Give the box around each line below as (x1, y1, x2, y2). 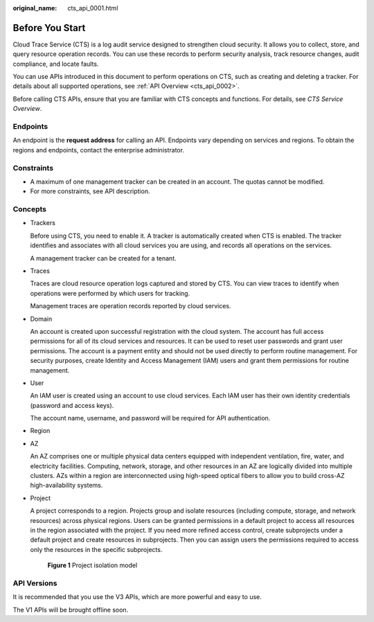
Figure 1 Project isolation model (47, 561, 138, 569)
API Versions (12, 578, 57, 588)
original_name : (12, 4, 57, 12)
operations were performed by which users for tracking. (30, 289, 190, 297)
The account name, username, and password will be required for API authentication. (30, 414, 271, 423)
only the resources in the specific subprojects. (30, 545, 163, 553)
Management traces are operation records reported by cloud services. (30, 302, 231, 310)
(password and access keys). (30, 401, 114, 409)
